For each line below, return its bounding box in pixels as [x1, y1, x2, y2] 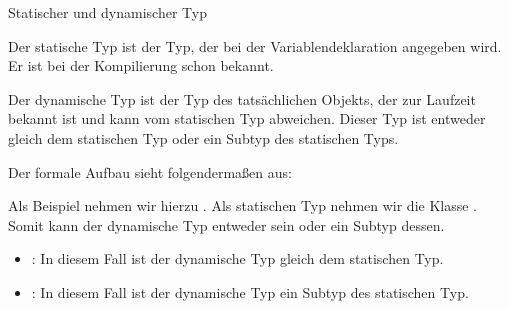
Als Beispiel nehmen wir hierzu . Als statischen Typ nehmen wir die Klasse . [8, 195, 478, 216]
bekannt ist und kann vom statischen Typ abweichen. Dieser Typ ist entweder [8, 108, 486, 129]
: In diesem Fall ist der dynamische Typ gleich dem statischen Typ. [31, 248, 444, 269]
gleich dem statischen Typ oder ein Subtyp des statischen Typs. [8, 127, 399, 148]
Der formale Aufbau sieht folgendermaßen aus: [8, 161, 292, 182]
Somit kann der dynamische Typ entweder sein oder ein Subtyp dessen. [8, 214, 445, 235]
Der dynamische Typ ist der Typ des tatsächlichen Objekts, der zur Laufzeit [8, 88, 476, 109]
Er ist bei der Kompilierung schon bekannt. [8, 55, 274, 76]
